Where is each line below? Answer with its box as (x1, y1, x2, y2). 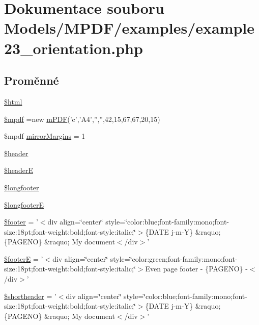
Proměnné (4, 72, 59, 88)
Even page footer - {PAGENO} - (145, 263, 248, 274)
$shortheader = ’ (4, 290, 56, 301)
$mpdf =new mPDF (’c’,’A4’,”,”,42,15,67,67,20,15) (4, 113, 160, 124)
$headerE (4, 165, 34, 176)
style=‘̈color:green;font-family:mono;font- (110, 253, 238, 264)
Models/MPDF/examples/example (4, 17, 255, 38)
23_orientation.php (4, 37, 143, 58)
